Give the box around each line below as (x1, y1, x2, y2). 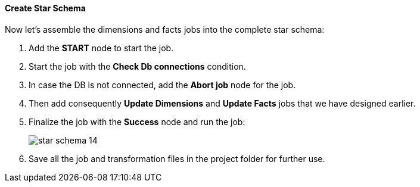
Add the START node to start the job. (29, 42, 174, 53)
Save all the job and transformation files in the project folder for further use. (29, 153, 325, 164)
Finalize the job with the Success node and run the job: (29, 116, 245, 127)
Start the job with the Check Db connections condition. (29, 61, 246, 71)
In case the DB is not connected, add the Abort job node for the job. (29, 79, 296, 90)
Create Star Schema (5, 3, 86, 13)
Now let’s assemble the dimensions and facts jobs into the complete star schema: (5, 24, 325, 35)
